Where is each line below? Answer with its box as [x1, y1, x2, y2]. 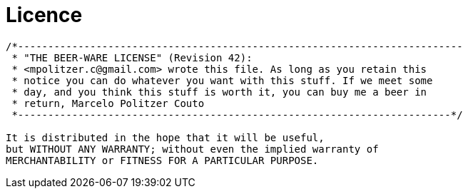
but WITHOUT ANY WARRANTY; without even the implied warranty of [6, 143, 379, 155]
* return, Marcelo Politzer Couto [11, 97, 205, 109]
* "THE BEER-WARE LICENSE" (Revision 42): [11, 51, 253, 63]
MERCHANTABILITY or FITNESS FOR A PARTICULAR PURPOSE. [6, 154, 319, 166]
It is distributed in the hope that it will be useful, [6, 131, 325, 143]
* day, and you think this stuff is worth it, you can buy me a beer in [11, 86, 427, 98]
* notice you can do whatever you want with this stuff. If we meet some [11, 74, 433, 86]
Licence [6, 3, 83, 27]
